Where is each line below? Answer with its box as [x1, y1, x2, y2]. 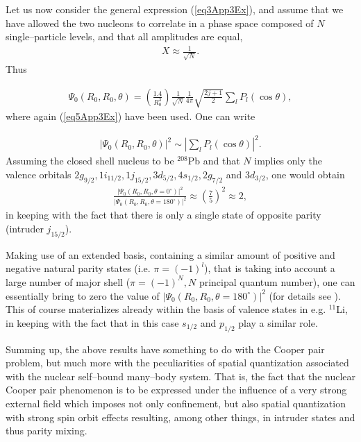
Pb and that [187, 153, 240, 168]
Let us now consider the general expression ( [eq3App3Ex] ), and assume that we [6, 2, 344, 16]
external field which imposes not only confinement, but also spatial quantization [6, 396, 346, 410]
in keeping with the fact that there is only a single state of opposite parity [6, 207, 321, 222]
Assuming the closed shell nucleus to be [6, 153, 174, 168]
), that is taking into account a [204, 261, 335, 275]
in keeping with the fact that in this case [6, 315, 179, 330]
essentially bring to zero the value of [6, 288, 160, 303]
